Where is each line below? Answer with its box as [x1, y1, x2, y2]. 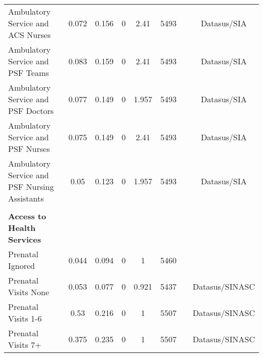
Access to [8, 210, 47, 222]
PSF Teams [8, 67, 49, 78]
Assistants [8, 192, 44, 204]
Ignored [8, 260, 35, 271]
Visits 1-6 [8, 312, 42, 324]
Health [8, 222, 36, 233]
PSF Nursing [8, 181, 54, 192]
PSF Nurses [8, 143, 50, 154]
